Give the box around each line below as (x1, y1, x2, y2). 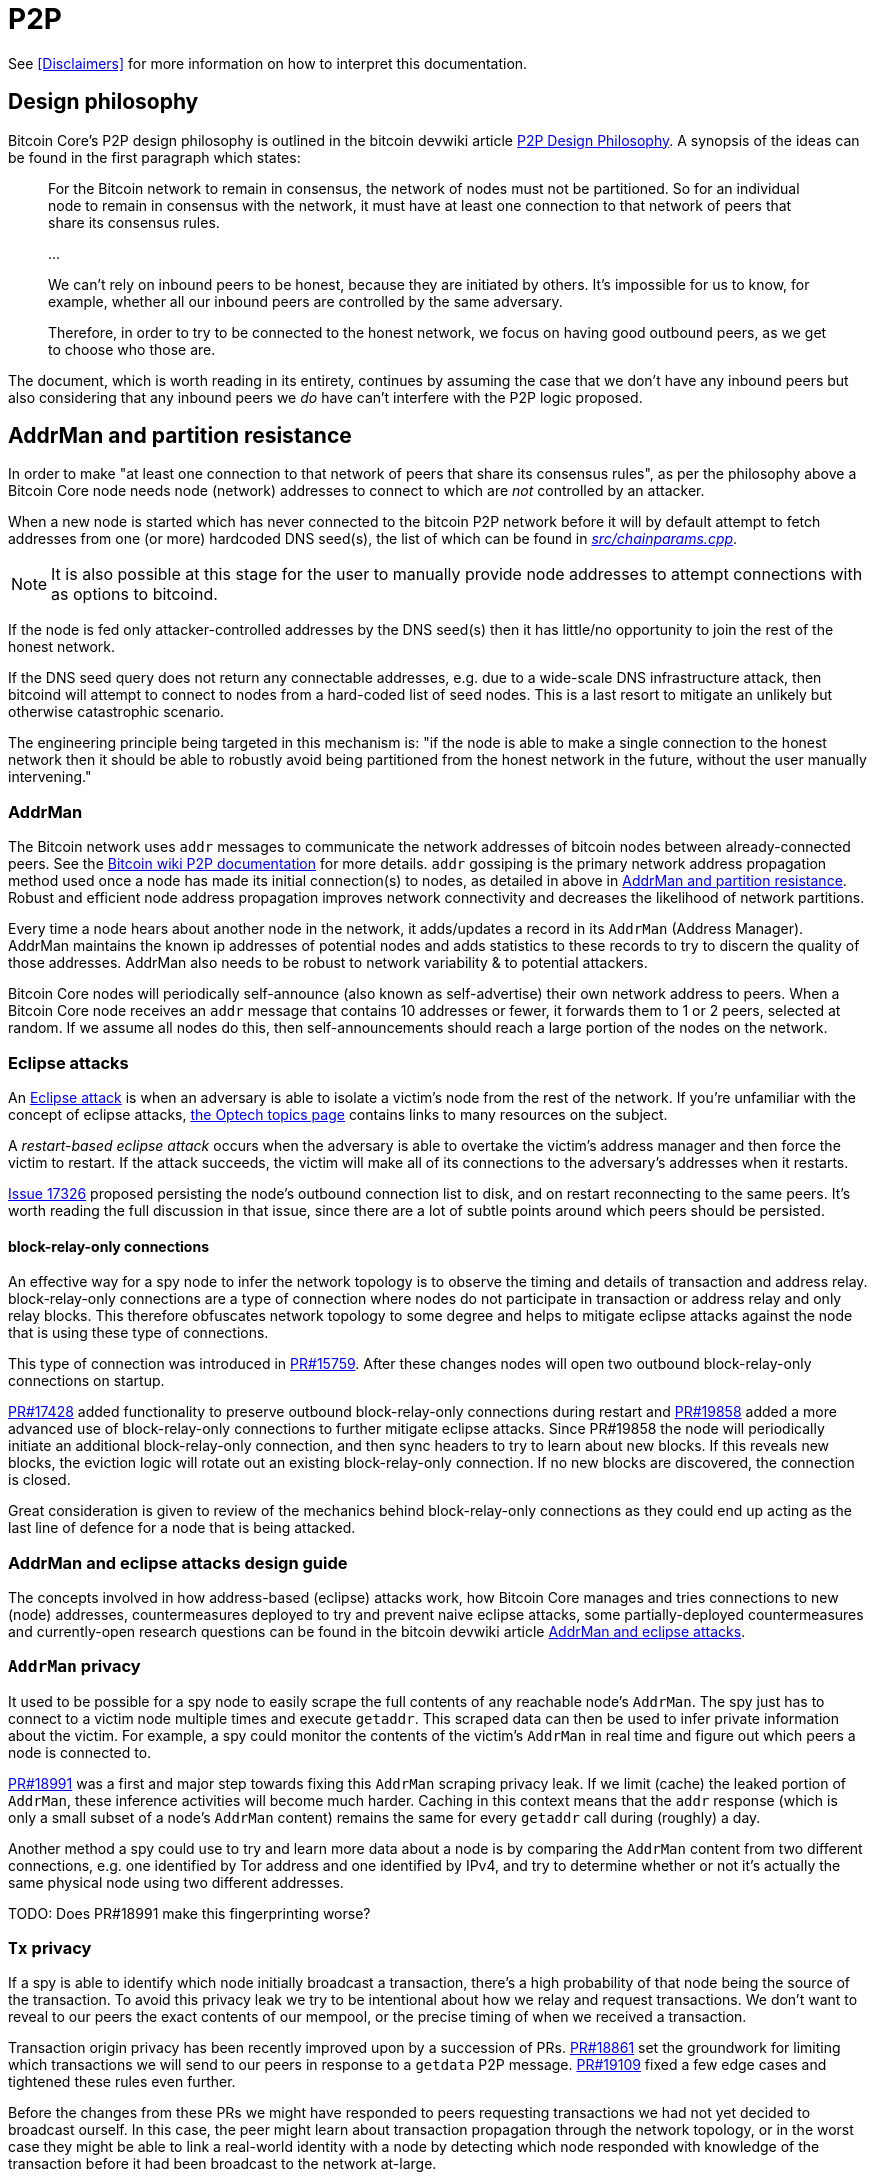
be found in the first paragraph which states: (8, 148, 301, 166)
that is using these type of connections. (8, 1324, 269, 1342)
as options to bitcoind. (51, 584, 218, 605)
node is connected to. (8, 1743, 152, 1761)
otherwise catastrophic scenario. (8, 703, 225, 721)
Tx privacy (8, 1938, 92, 1959)
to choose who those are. (48, 340, 216, 358)
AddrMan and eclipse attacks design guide (8, 1552, 348, 1573)
